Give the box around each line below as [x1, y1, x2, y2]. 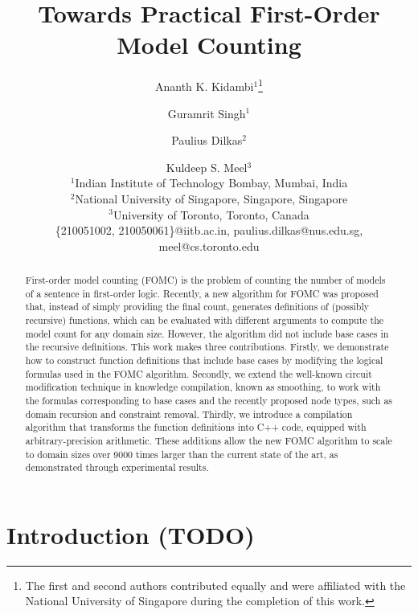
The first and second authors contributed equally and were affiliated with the [25, 576, 406, 593]
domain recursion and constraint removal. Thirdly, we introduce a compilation [25, 407, 353, 420]
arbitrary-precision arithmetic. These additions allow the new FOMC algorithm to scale [25, 433, 392, 447]
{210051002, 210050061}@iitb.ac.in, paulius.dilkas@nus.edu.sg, [55, 222, 363, 239]
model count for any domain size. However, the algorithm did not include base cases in [25, 326, 389, 340]
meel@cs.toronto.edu [158, 237, 260, 254]
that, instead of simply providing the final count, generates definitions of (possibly [25, 300, 370, 313]
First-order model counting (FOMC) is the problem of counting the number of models [25, 273, 386, 287]
